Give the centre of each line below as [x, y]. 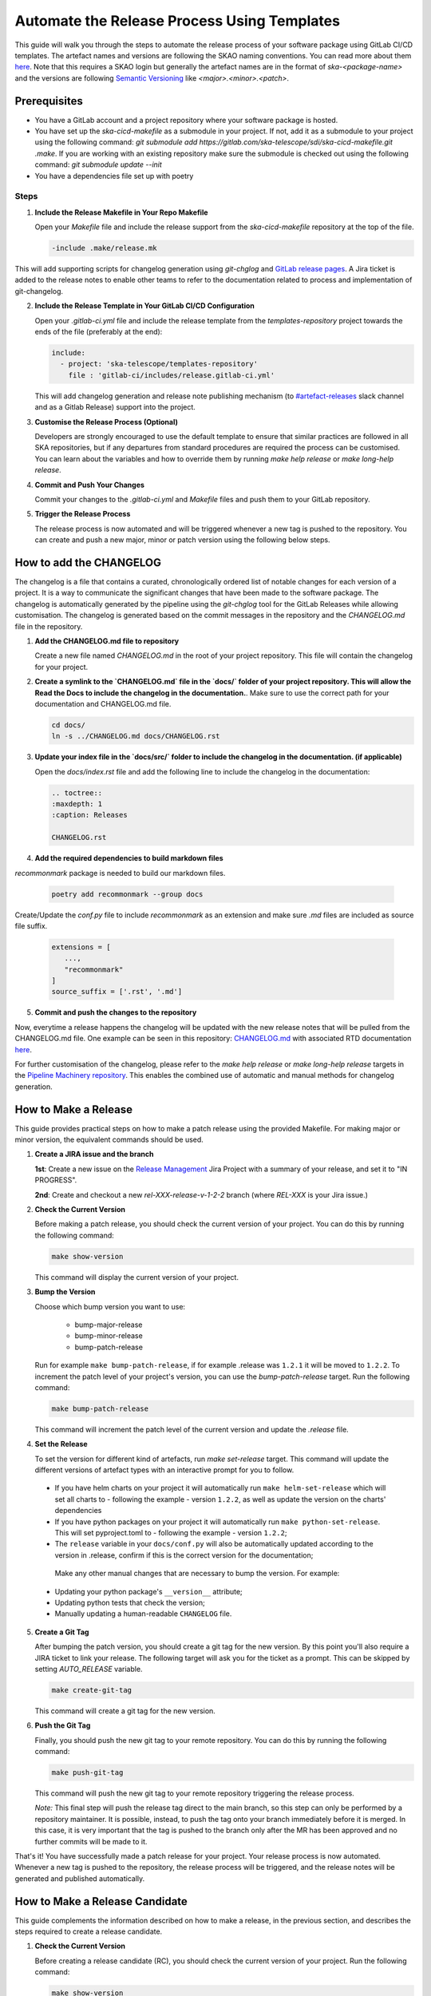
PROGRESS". [56, 1180]
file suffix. [31, 925]
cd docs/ [69, 725]
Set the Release [61, 1444]
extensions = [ [81, 947]
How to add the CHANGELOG [88, 562]
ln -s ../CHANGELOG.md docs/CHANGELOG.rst [136, 736]
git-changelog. [39, 291]
